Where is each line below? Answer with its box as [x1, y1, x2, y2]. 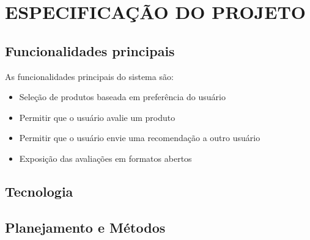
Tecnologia [5, 181, 73, 200]
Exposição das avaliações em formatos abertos [19, 151, 192, 164]
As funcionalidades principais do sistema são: [5, 70, 174, 82]
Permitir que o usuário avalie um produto [19, 111, 175, 123]
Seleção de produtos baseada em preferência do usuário [19, 90, 226, 103]
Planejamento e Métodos [5, 217, 166, 236]
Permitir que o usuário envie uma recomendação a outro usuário [19, 131, 260, 144]
